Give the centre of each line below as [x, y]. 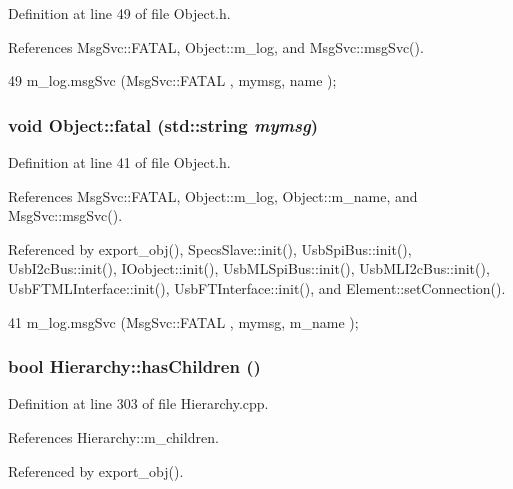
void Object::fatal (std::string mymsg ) [163, 124]
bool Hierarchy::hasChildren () [134, 366]
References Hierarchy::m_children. [113, 436]
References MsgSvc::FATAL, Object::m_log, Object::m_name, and [213, 195]
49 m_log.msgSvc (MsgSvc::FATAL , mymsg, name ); [172, 80]
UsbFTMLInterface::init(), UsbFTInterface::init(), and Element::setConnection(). [257, 287]
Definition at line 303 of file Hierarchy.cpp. [138, 403]
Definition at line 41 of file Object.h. [119, 162]
